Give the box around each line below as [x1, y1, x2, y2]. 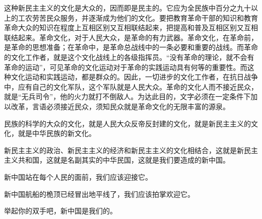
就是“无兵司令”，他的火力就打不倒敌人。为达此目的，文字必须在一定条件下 [4, 91, 251, 102]
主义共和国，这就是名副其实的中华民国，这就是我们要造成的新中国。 [4, 155, 230, 165]
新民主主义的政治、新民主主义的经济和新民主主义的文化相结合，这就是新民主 [4, 144, 258, 155]
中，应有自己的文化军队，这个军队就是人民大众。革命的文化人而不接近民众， [4, 81, 258, 92]
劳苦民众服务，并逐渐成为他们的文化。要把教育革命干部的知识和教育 [32, 12, 258, 23]
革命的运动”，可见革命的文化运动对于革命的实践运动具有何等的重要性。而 [4, 61, 247, 72]
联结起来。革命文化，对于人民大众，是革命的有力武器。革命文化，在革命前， [4, 32, 258, 42]
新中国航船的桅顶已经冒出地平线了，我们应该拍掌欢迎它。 [4, 188, 194, 199]
